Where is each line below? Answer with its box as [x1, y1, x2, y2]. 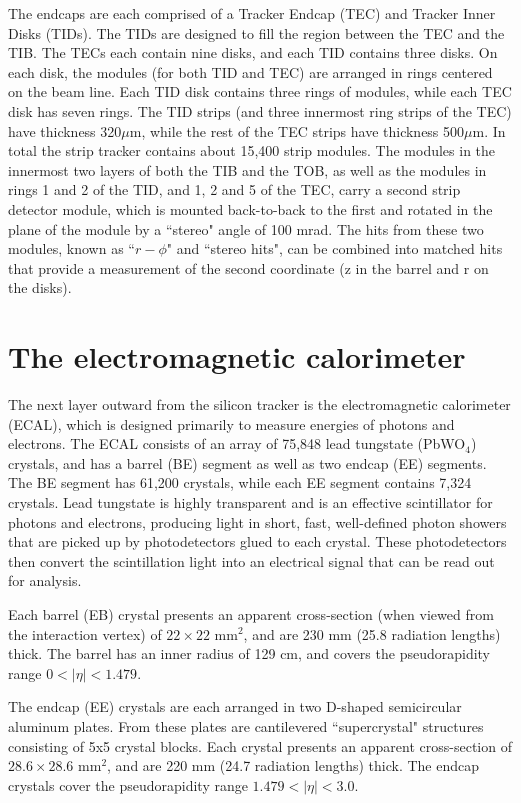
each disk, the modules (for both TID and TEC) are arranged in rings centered [8, 61, 493, 82]
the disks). [8, 277, 72, 298]
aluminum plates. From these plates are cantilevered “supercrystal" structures [8, 715, 484, 736]
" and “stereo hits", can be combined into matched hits [166, 238, 503, 259]
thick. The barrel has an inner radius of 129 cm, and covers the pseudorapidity [8, 643, 491, 664]
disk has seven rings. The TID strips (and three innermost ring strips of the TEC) [8, 100, 512, 121]
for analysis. [8, 570, 82, 591]
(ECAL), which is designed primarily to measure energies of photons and [8, 413, 455, 434]
